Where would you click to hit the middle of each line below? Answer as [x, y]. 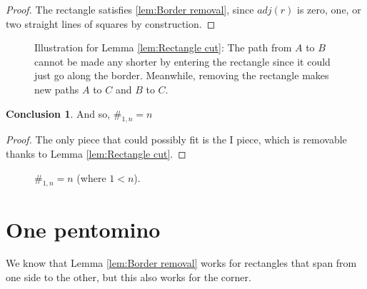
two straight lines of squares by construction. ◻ [111, 23]
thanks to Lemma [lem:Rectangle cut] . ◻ [96, 153]
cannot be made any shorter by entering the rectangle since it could [182, 61]
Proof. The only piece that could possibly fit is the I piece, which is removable [176, 140]
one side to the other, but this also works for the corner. [129, 277]
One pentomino [83, 229]
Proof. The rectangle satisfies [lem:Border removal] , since [130, 9]
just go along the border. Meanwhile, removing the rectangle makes [182, 75]
